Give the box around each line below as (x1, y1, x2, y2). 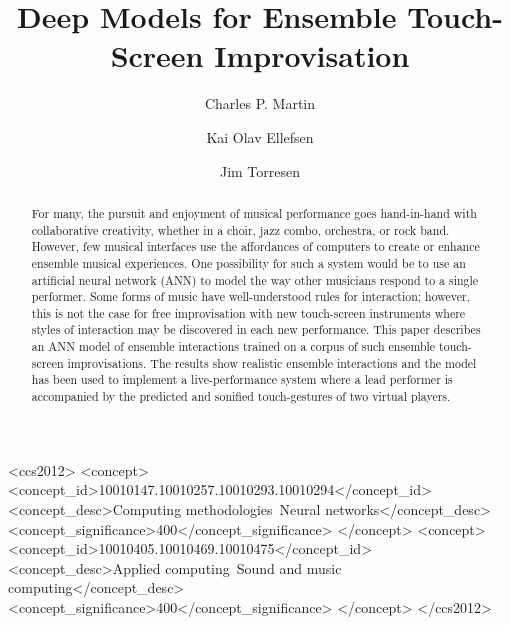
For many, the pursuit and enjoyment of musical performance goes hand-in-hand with (31, 204, 477, 221)
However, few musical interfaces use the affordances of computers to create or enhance (31, 238, 480, 255)
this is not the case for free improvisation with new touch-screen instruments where (31, 304, 466, 321)
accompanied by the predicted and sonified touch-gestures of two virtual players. (31, 388, 451, 405)
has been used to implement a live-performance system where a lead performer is (31, 371, 453, 388)
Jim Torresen (219, 160, 301, 181)
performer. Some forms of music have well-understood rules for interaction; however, (31, 288, 470, 305)
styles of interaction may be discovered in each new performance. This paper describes (31, 321, 481, 338)
